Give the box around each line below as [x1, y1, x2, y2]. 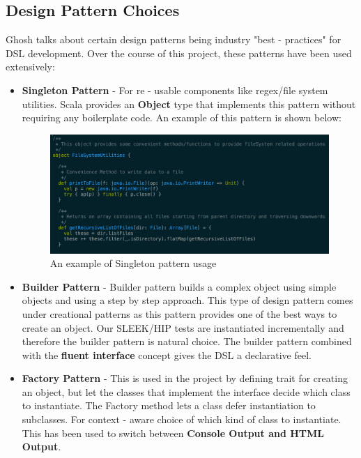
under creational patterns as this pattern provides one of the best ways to [22, 306, 337, 321]
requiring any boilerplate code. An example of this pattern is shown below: [22, 110, 341, 125]
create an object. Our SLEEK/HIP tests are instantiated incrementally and [22, 320, 344, 335]
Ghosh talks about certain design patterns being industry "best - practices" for [6, 32, 341, 47]
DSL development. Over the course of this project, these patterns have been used [6, 45, 352, 60]
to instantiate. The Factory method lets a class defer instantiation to [22, 398, 316, 413]
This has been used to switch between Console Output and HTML [22, 425, 325, 440]
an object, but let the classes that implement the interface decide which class [22, 384, 351, 399]
